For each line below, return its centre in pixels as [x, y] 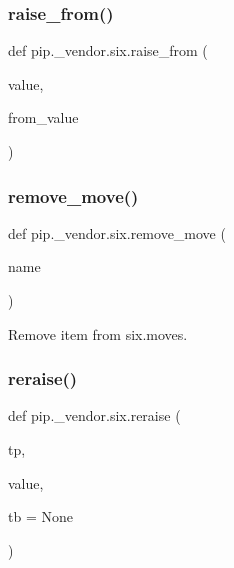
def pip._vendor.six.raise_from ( [108, 50]
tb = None [40, 516]
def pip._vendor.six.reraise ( [94, 415]
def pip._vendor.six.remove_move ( [117, 232]
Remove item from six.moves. [98, 333]
